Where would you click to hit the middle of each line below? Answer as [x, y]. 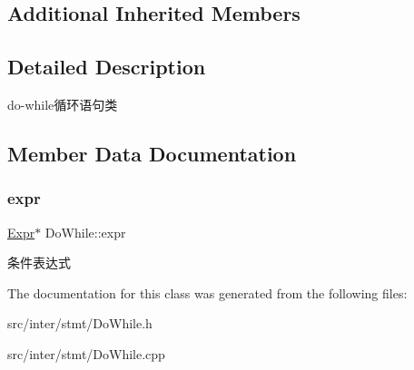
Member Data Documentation [152, 153]
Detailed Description [107, 67]
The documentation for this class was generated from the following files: [207, 292]
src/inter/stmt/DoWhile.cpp [86, 353]
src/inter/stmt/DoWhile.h [80, 323]
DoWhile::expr [85, 232]
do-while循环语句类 [63, 104]
